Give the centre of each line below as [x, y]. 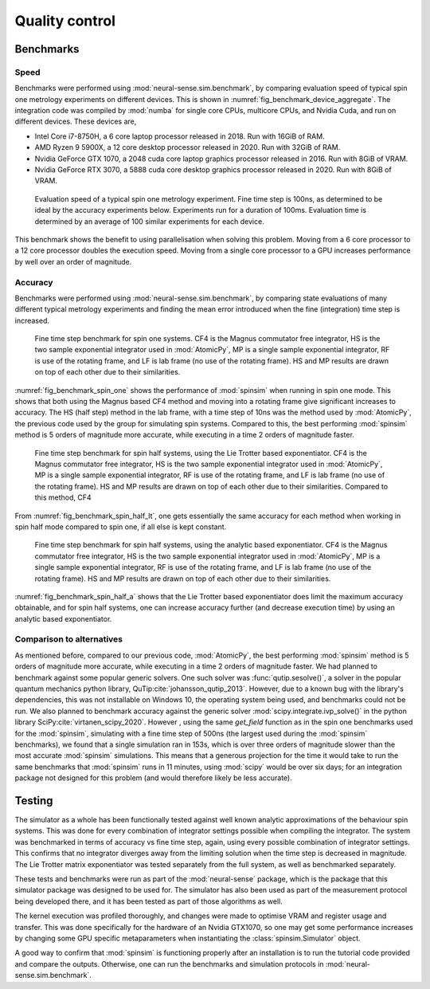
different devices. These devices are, [76, 122]
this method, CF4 [63, 497]
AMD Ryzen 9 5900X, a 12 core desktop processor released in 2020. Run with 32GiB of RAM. [188, 147]
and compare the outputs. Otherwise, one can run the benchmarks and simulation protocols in [169, 963]
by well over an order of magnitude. [73, 261]
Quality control [65, 21]
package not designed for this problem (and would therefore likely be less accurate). [153, 778]
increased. [32, 320]
